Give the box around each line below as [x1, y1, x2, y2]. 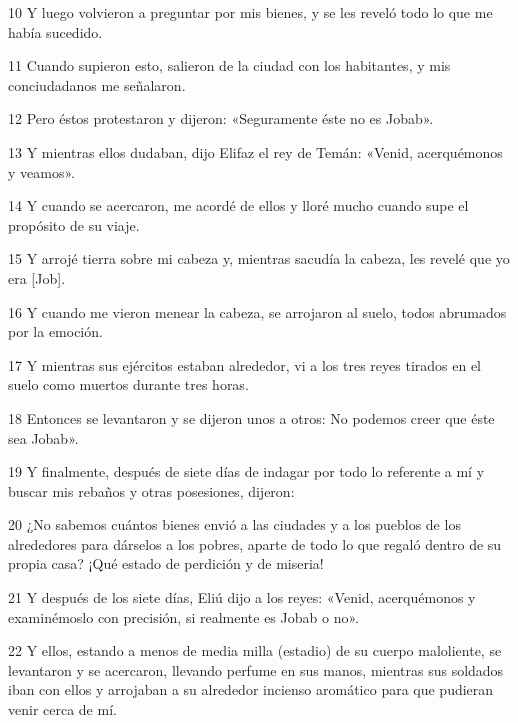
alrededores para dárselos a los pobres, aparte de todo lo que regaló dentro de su [8, 533, 502, 554]
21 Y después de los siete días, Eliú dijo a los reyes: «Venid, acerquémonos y [8, 587, 476, 608]
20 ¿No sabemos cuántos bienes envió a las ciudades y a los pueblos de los [8, 514, 461, 535]
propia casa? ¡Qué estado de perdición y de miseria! [8, 553, 324, 574]
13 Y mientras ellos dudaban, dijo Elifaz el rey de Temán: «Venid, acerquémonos [8, 141, 503, 162]
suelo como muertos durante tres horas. [8, 374, 249, 395]
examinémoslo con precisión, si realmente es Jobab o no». [8, 606, 359, 627]
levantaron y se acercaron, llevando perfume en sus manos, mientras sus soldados [8, 659, 504, 680]
